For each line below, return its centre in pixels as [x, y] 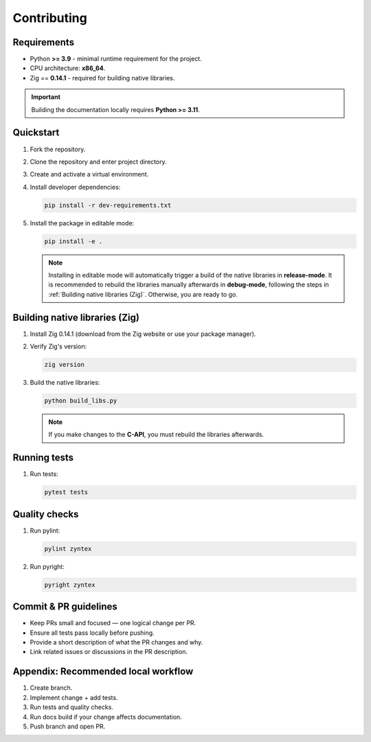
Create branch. [51, 688]
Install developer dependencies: [75, 187]
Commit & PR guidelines [65, 607]
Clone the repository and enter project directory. [99, 161]
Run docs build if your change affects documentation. [106, 717]
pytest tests [66, 492]
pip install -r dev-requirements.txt [108, 205]
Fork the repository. [58, 149]
